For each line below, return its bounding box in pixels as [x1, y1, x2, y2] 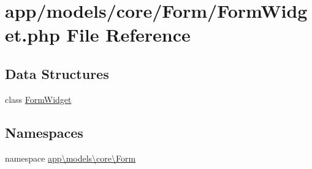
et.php [5, 22, 60, 47]
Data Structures [5, 64, 109, 83]
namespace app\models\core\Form [5, 151, 136, 164]
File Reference [66, 22, 191, 47]
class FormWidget [5, 92, 72, 105]
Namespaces [5, 122, 83, 141]
